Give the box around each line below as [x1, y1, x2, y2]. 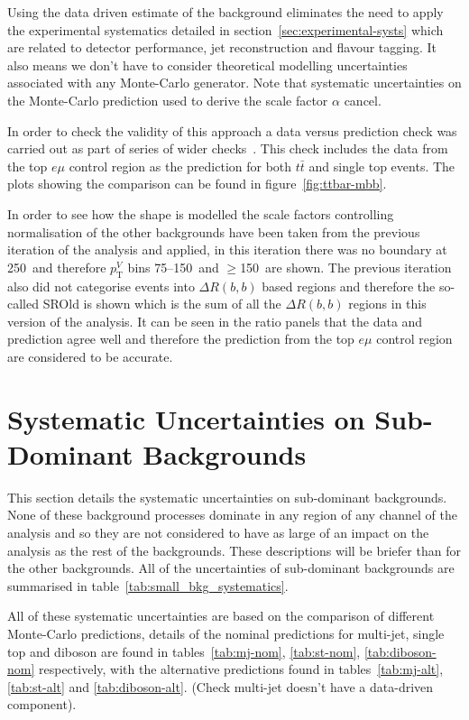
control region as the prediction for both [69, 156, 292, 175]
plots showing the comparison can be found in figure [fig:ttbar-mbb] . [7, 174, 387, 193]
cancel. [344, 90, 382, 109]
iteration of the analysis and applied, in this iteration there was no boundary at [7, 240, 447, 259]
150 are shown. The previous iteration [240, 257, 452, 276]
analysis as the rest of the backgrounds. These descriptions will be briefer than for [7, 540, 461, 559]
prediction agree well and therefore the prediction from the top [7, 329, 354, 348]
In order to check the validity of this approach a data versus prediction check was [7, 121, 457, 140]
